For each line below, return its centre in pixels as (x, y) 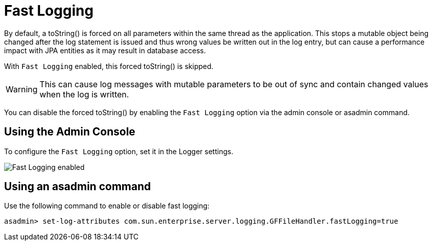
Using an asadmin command (78, 187)
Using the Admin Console (70, 132)
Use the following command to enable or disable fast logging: (107, 206)
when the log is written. (84, 94)
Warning (22, 89)
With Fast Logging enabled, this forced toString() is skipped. (109, 66)
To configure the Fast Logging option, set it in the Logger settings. (119, 151)
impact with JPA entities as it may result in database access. (105, 50)
